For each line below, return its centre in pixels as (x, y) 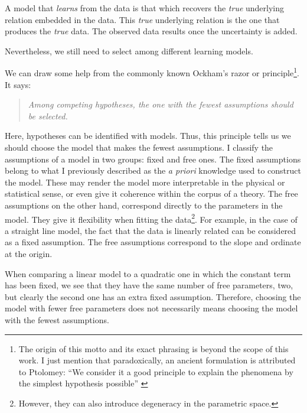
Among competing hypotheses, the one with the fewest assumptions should (161, 104)
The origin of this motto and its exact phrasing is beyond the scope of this (153, 348)
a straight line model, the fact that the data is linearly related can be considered (151, 230)
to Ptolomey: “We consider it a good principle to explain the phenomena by (156, 371)
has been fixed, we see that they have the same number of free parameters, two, (149, 285)
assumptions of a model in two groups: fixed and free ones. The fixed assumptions (153, 159)
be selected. (48, 116)
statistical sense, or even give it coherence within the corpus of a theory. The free (151, 194)
